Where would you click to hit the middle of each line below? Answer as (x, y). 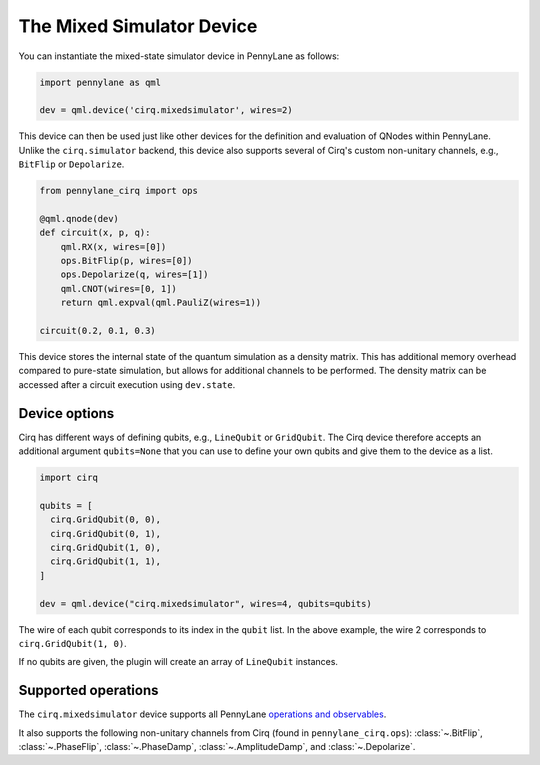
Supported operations (88, 690)
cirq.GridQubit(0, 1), (106, 533)
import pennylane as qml (100, 82)
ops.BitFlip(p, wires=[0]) (127, 261)
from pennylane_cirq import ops (119, 191)
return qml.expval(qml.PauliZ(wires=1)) (161, 303)
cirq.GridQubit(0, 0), (106, 519)
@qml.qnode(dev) (79, 218)
